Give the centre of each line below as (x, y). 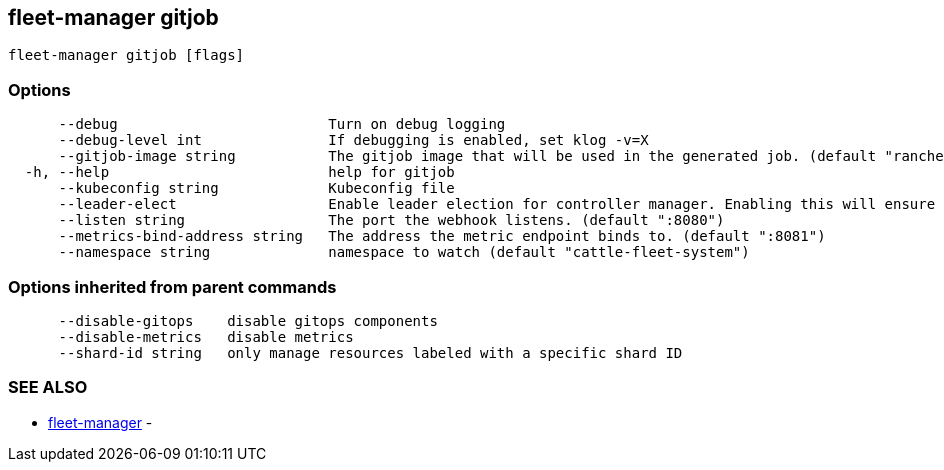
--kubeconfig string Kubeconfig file (256, 188)
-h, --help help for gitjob (239, 172)
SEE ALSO (48, 387)
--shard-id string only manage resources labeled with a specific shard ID (370, 352)
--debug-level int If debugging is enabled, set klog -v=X (353, 140)
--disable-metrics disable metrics (206, 336)
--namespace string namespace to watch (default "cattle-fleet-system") (404, 252)
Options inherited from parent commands (172, 286)
